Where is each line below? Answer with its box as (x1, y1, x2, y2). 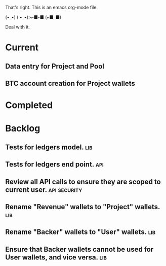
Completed (5, 99, 53, 111)
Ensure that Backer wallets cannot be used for (5, 245, 154, 253)
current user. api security (5, 185, 82, 194)
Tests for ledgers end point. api (5, 160, 104, 169)
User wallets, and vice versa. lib (5, 253, 107, 261)
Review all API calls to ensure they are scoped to (5, 177, 161, 186)
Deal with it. (5, 24, 30, 30)
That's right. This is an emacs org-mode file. (5, 5, 98, 10)
